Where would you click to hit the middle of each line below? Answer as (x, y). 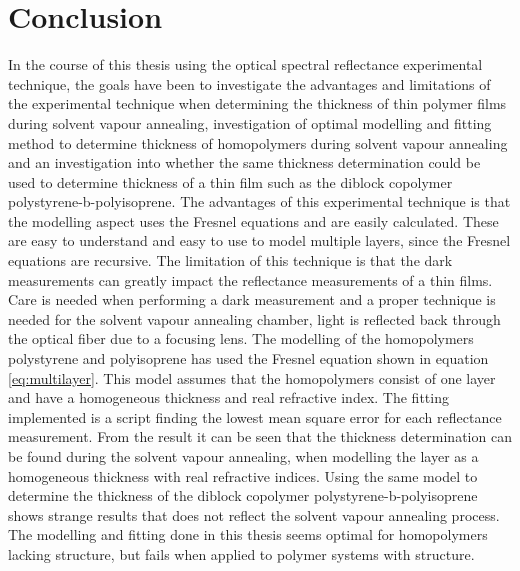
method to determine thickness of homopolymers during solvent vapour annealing (258, 142)
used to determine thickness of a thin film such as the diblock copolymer (230, 181)
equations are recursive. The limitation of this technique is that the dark (230, 260)
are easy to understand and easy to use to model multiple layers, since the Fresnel (259, 240)
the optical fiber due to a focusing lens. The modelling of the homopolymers (241, 338)
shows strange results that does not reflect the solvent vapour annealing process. (254, 514)
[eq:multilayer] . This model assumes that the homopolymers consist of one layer (252, 377)
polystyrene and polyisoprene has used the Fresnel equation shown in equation (248, 358)
